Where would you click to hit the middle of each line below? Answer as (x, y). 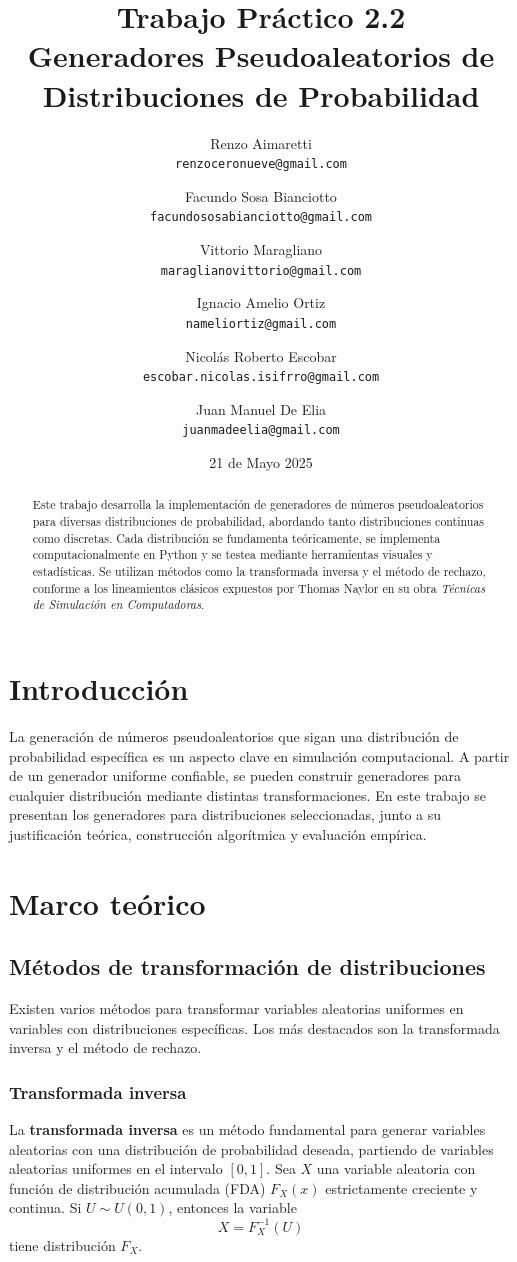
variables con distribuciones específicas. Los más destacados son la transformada (254, 1027)
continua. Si (45, 1207)
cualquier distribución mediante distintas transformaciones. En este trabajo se (247, 794)
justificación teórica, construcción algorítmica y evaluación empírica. (218, 833)
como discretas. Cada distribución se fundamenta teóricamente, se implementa (236, 537)
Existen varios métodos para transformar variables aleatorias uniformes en (236, 1008)
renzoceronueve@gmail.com (261, 164)
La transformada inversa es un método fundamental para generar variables (247, 1129)
